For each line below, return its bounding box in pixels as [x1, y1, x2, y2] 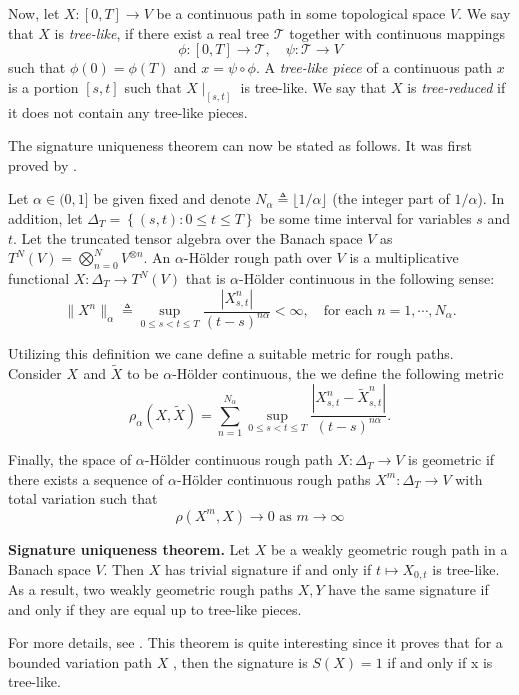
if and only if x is [387, 651, 493, 672]
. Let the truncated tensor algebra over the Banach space [13, 227, 363, 248]
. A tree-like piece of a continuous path [255, 57, 493, 78]
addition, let [8, 208, 83, 229]
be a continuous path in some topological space [156, 3, 446, 23]
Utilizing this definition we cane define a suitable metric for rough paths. [8, 342, 454, 363]
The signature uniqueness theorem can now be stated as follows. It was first [8, 135, 472, 156]
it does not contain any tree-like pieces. [8, 101, 248, 122]
